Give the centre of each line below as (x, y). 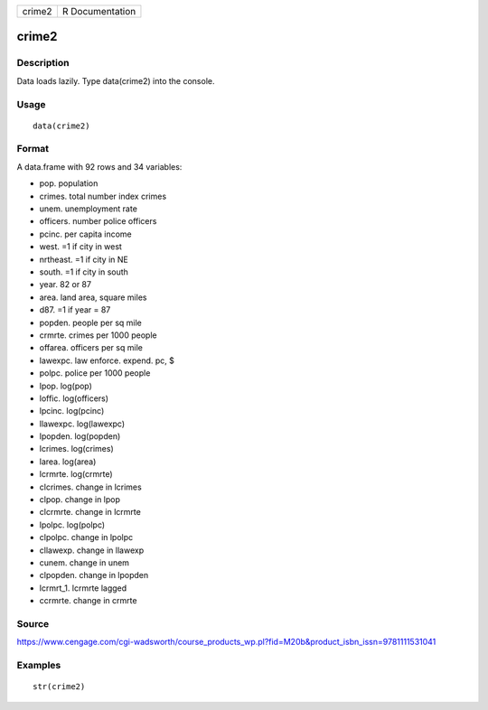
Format (33, 149)
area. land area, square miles (93, 297)
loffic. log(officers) (74, 398)
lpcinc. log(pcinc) (72, 411)
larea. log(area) (68, 462)
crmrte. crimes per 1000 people (98, 335)
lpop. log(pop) (66, 386)
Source (33, 623)
